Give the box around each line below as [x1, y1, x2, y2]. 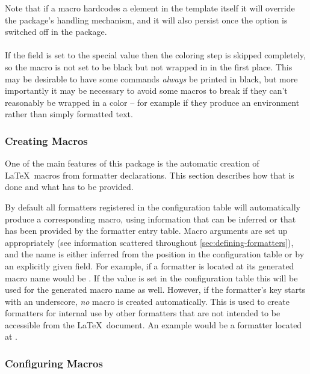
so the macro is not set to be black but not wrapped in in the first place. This [5, 60, 293, 73]
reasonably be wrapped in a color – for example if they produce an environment [5, 96, 300, 108]
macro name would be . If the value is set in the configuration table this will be [5, 271, 298, 284]
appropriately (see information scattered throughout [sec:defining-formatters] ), [5, 236, 294, 248]
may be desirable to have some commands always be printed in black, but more [5, 72, 298, 85]
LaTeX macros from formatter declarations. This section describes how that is [5, 168, 294, 181]
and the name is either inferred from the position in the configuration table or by [5, 248, 305, 260]
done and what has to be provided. [5, 180, 134, 193]
